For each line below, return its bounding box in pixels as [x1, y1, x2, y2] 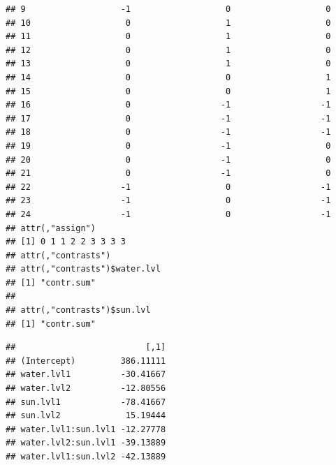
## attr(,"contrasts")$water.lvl [6, 264, 161, 274]
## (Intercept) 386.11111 [6, 355, 166, 366]
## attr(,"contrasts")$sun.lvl [6, 305, 151, 316]
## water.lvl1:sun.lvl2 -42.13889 [6, 452, 166, 462]
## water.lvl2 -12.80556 [6, 383, 166, 394]
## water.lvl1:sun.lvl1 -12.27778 [6, 424, 166, 434]
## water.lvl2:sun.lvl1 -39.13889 [6, 438, 166, 448]
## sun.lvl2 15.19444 [6, 411, 166, 421]
